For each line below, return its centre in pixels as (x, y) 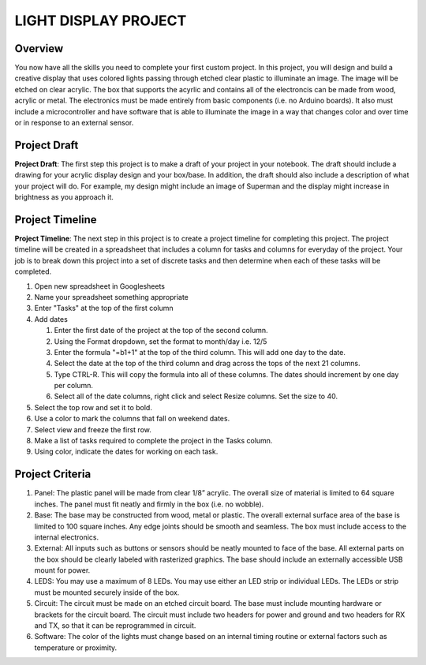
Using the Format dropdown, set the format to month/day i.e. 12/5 (161, 341)
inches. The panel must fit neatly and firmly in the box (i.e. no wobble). (149, 504)
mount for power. (62, 570)
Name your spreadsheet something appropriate (112, 297)
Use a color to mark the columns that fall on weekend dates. (132, 419)
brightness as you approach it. (64, 197)
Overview (39, 49)
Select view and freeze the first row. (93, 429)
